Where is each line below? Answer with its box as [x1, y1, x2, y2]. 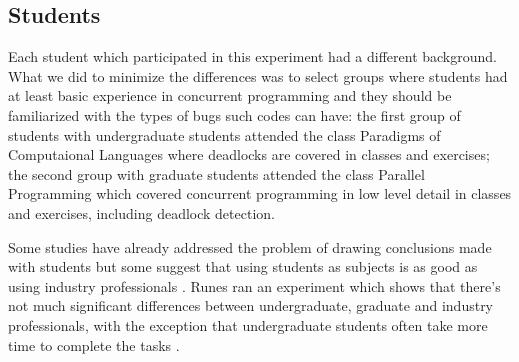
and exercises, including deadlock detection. [8, 202, 275, 223]
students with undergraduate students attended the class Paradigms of [8, 124, 441, 145]
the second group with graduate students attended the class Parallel [8, 163, 425, 184]
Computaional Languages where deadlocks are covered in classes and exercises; [8, 144, 490, 165]
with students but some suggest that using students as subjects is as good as [8, 256, 478, 277]
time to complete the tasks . [8, 334, 180, 355]
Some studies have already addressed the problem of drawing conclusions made [8, 236, 492, 257]
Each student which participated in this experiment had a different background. [8, 46, 497, 67]
